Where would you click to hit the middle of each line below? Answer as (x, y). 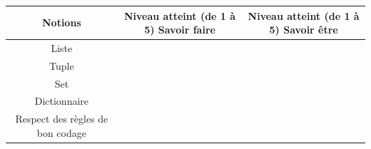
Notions (62, 22)
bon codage (61, 132)
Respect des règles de (62, 119)
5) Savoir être (304, 30)
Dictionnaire (62, 101)
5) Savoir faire (180, 30)
